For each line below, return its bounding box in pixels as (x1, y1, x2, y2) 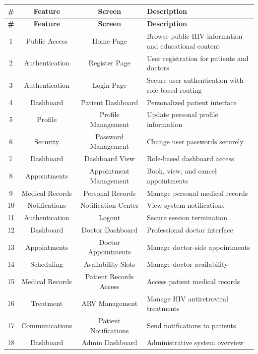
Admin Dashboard (81, 337, 137, 348)
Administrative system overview (146, 337, 244, 348)
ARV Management (81, 298, 138, 308)
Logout (99, 212, 121, 223)
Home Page (92, 35, 127, 46)
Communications (21, 320, 72, 330)
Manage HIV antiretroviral (146, 293, 228, 303)
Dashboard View (84, 153, 135, 164)
